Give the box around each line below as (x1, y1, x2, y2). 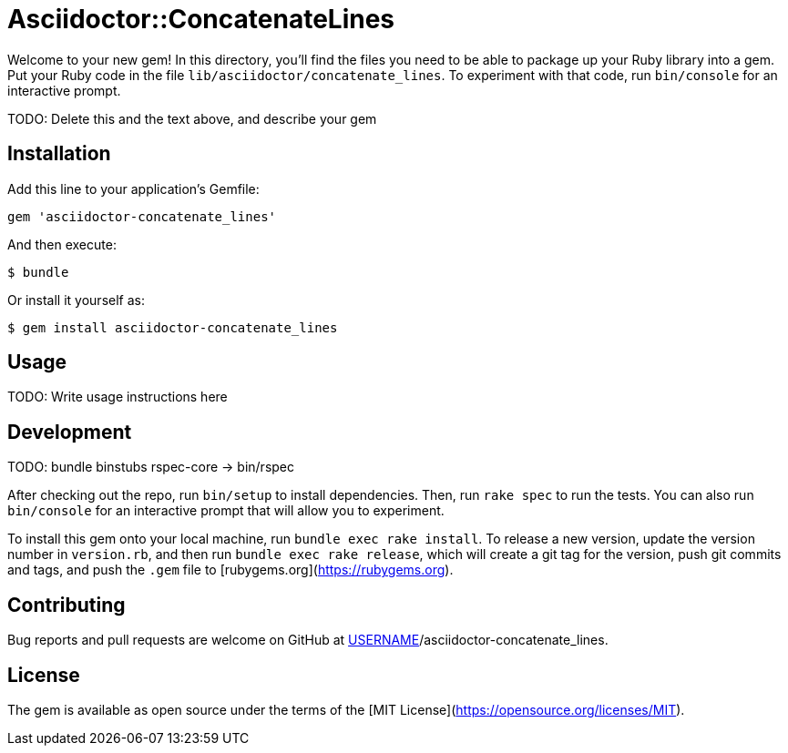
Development (7, 420, 132, 443)
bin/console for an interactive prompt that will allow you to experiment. (7, 503, 445, 519)
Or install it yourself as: (7, 291, 145, 308)
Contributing (7, 593, 126, 616)
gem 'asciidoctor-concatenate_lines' (7, 209, 277, 224)
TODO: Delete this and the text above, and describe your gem (7, 110, 377, 127)
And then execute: (7, 236, 117, 252)
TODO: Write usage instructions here (7, 389, 228, 405)
